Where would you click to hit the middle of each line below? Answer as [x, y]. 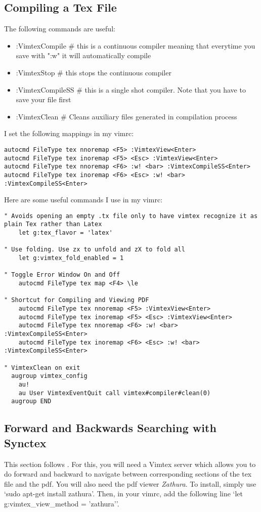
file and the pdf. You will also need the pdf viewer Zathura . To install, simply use [130, 483]
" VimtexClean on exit [42, 368]
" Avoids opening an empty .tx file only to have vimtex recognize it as [131, 216]
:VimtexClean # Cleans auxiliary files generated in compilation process [126, 116]
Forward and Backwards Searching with [110, 428]
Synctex [25, 442]
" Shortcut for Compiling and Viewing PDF [77, 300]
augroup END [31, 401]
